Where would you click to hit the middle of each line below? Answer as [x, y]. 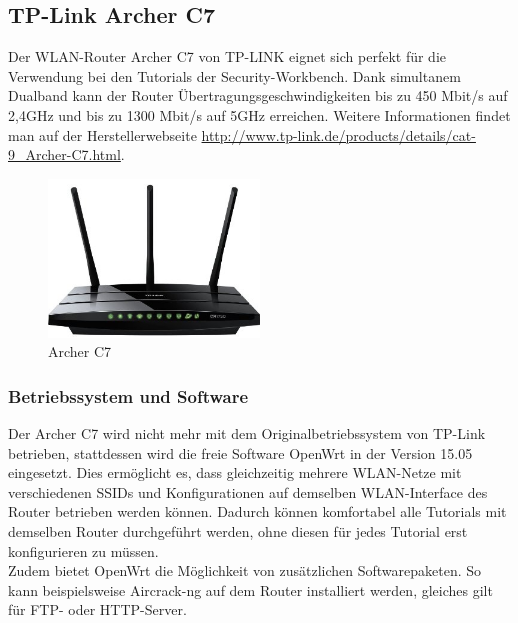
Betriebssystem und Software [128, 395]
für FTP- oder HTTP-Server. [97, 609]
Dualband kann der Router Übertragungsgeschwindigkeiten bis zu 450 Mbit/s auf [258, 95]
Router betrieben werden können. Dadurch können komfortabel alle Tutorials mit [257, 511]
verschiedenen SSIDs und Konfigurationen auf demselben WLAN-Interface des [248, 491]
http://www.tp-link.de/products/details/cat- [338, 134]
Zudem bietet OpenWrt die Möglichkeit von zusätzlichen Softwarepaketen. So [245, 570]
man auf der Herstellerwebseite [102, 134]
